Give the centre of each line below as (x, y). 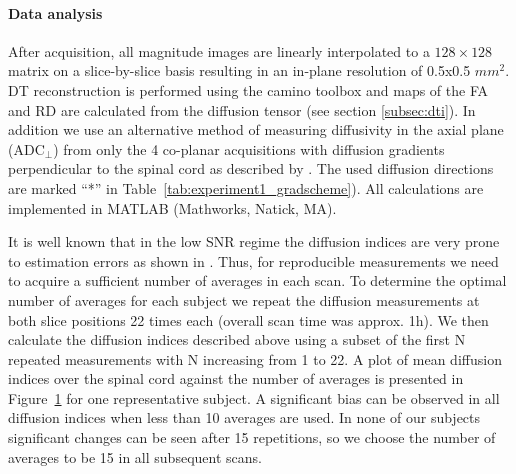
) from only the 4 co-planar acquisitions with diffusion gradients (249, 148)
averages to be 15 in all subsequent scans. (135, 456)
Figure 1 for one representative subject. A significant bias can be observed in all (254, 397)
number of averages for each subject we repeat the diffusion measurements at (244, 299)
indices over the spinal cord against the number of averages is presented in (236, 378)
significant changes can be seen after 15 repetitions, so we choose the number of (252, 437)
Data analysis (55, 12)
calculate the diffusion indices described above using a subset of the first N (237, 339)
